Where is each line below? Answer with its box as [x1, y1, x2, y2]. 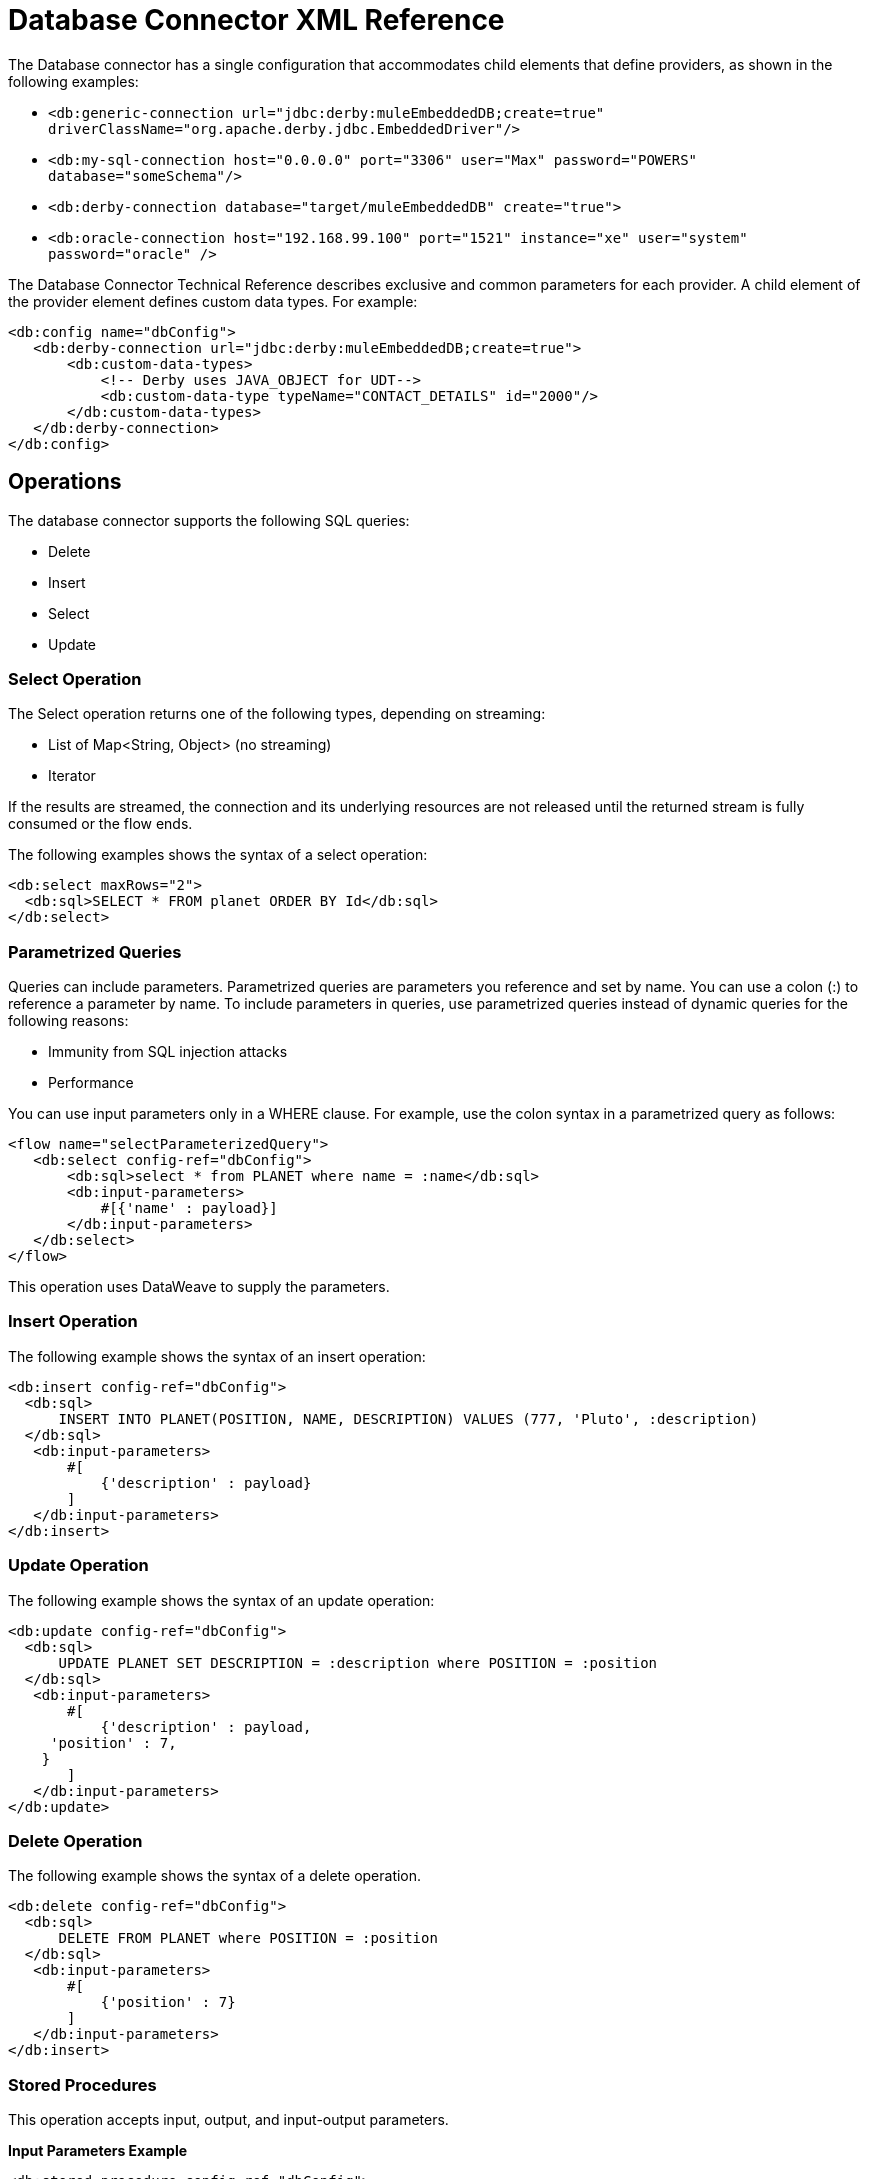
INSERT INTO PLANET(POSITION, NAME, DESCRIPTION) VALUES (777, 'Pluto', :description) [58, 1410, 759, 1427]
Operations [8, 469, 122, 495]
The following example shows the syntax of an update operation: [8, 1591, 435, 1609]
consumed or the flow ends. [8, 815, 193, 833]
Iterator [48, 767, 96, 785]
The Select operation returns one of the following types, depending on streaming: [8, 705, 546, 723]
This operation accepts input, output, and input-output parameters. [8, 2111, 449, 2129]
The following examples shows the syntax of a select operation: [8, 846, 428, 864]
